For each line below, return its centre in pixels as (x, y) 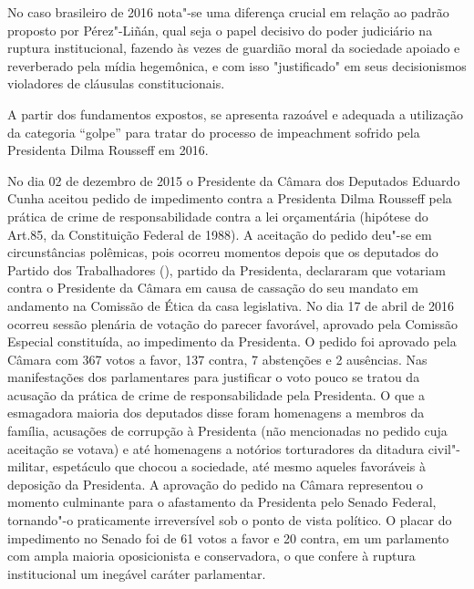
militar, (28, 466)
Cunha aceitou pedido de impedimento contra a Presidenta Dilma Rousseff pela (230, 198)
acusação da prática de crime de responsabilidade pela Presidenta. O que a (216, 394)
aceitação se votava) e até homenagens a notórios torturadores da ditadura (216, 448)
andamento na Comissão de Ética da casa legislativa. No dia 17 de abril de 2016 (231, 305)
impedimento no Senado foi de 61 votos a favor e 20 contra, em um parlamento (228, 537)
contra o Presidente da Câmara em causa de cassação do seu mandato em (213, 288)
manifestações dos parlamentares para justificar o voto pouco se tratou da (214, 377)
